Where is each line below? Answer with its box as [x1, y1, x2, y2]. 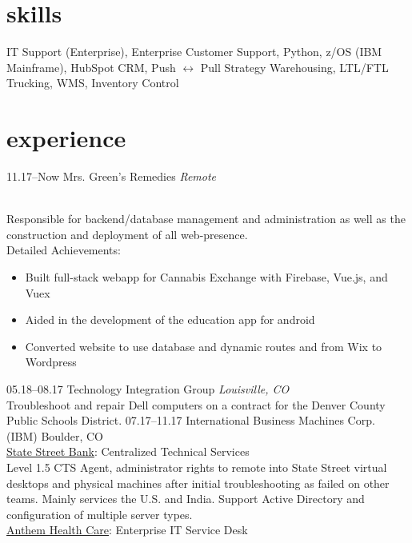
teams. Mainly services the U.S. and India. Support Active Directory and [6, 490, 365, 507]
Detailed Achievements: [6, 242, 121, 258]
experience [6, 122, 126, 154]
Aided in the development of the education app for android [25, 311, 315, 328]
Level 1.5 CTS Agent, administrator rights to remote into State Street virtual [6, 458, 387, 475]
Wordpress [25, 353, 77, 370]
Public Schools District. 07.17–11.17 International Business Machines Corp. [6, 412, 375, 429]
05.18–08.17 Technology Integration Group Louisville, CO [6, 380, 290, 397]
